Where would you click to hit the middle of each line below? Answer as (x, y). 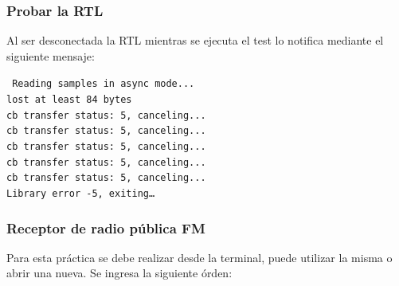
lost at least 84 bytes (69, 100)
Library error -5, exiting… (81, 194)
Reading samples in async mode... (104, 84)
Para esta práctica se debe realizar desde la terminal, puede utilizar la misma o (199, 257)
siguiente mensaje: (51, 55)
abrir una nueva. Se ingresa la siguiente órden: (119, 273)
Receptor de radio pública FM (106, 227)
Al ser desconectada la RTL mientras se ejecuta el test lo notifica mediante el (195, 40)
